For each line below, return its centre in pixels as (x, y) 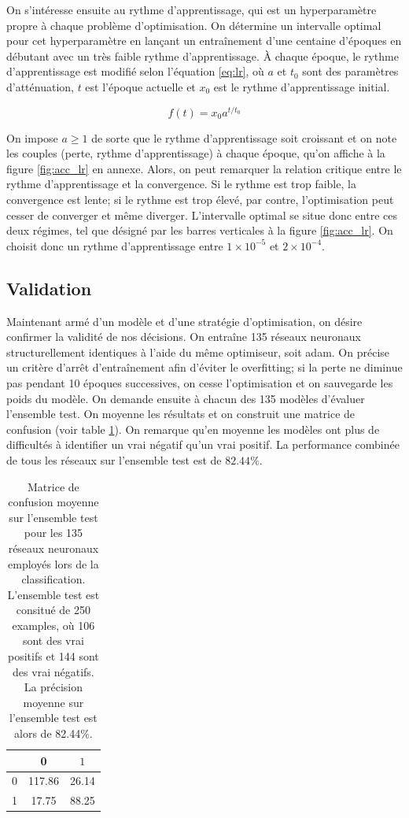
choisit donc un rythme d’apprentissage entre (115, 245)
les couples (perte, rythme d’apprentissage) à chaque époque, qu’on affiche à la (196, 153)
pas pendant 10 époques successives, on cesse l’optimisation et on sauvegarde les (200, 382)
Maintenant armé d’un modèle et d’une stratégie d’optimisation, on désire (184, 321)
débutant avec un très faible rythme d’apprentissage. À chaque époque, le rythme (203, 56)
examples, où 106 (53, 625)
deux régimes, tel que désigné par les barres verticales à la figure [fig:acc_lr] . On (200, 230)
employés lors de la (53, 563)
